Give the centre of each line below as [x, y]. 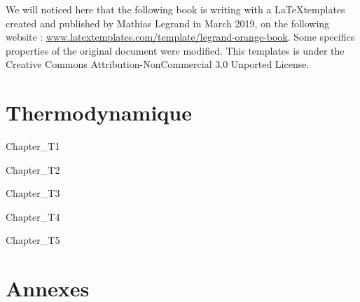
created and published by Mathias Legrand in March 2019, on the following [168, 23]
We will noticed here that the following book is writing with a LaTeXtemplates [175, 9]
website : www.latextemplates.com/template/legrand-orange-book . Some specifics [180, 37]
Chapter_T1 [33, 146]
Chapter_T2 [33, 169]
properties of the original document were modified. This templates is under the [175, 50]
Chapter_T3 [33, 193]
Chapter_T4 [33, 216]
